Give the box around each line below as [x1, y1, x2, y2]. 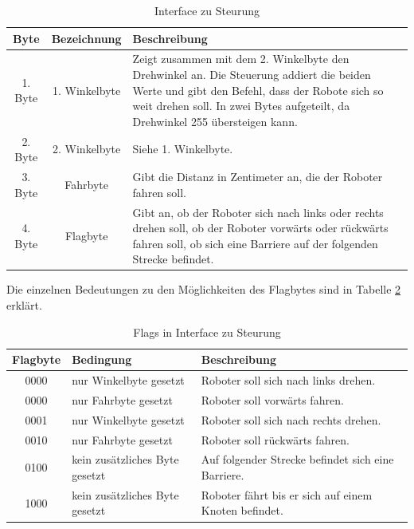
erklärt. [6, 297, 42, 313]
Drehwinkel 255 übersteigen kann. [132, 113, 298, 129]
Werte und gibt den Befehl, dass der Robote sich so [132, 81, 384, 98]
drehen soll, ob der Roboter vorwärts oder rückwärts [132, 219, 389, 236]
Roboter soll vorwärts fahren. [201, 391, 344, 408]
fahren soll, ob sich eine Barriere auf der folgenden [132, 235, 378, 251]
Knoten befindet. [201, 502, 283, 519]
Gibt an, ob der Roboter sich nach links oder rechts [132, 203, 384, 220]
